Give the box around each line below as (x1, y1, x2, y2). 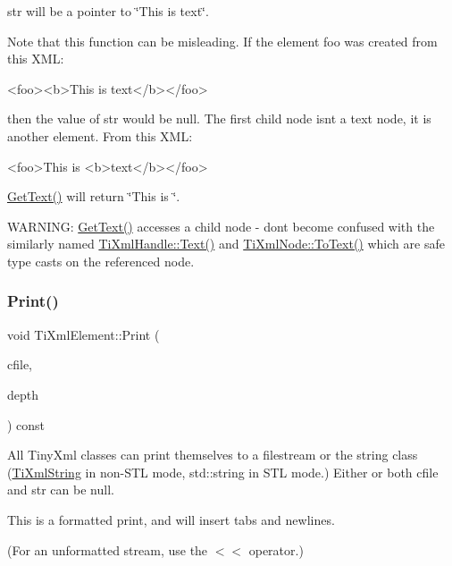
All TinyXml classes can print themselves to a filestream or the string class (7, 445, 418, 464)
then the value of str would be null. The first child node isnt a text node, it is (7, 109, 431, 128)
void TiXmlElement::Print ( (7, 325, 160, 343)
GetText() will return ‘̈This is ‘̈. (7, 187, 180, 206)
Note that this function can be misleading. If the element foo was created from (7, 31, 438, 50)
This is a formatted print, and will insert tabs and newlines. (7, 510, 335, 528)
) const (7, 415, 46, 434)
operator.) (248, 540, 304, 559)
